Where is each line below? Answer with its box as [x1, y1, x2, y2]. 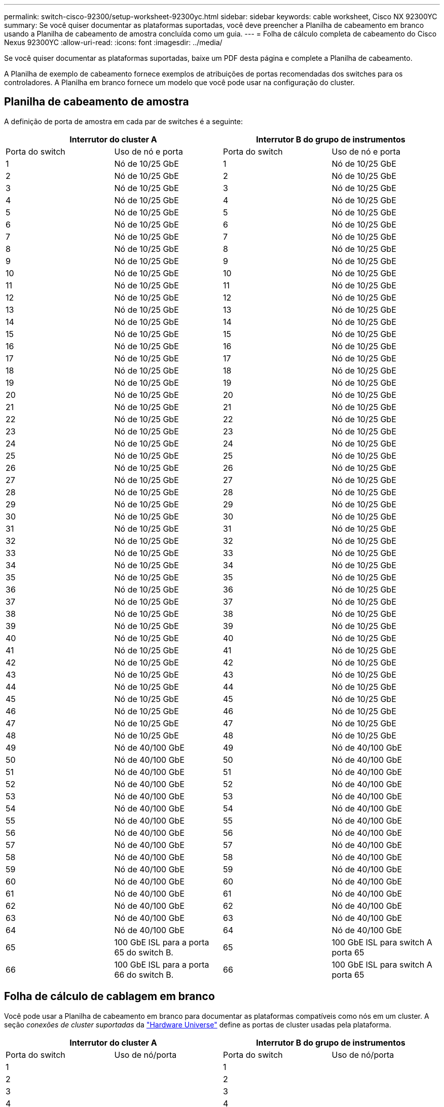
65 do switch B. [114, 947, 173, 957]
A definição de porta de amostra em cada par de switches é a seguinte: [4, 117, 243, 126]
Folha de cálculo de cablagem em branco [4, 990, 215, 1003]
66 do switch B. [114, 969, 174, 980]
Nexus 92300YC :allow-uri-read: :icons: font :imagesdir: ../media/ [4, 38, 223, 47]
